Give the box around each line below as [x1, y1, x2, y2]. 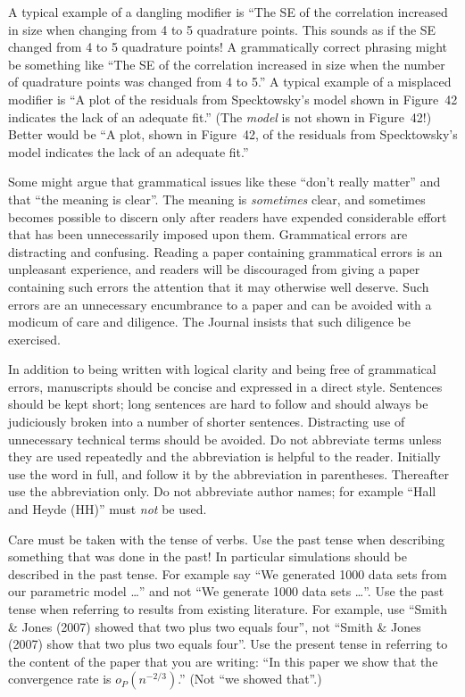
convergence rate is [8, 669, 112, 688]
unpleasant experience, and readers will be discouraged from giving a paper [8, 260, 420, 278]
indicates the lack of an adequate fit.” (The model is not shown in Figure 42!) [8, 107, 432, 126]
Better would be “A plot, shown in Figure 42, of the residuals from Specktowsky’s [8, 125, 458, 144]
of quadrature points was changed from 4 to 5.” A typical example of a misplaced [8, 72, 452, 91]
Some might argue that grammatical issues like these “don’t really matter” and [8, 172, 441, 191]
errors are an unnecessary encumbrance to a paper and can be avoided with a [8, 295, 432, 313]
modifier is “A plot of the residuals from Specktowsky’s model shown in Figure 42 [8, 89, 458, 108]
